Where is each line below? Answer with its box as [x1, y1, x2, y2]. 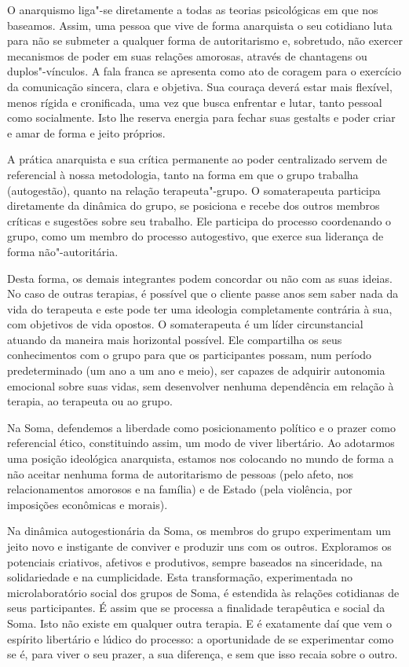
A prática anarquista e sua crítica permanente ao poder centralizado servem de [7, 151, 387, 167]
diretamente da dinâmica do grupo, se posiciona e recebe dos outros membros [7, 197, 380, 214]
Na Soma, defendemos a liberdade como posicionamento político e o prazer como [7, 419, 396, 435]
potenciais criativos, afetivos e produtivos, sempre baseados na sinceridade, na [7, 553, 382, 570]
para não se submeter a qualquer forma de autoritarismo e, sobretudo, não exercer [7, 32, 403, 49]
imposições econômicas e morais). [7, 496, 168, 512]
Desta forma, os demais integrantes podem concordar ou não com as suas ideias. [7, 269, 393, 286]
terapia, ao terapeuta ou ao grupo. [7, 393, 173, 409]
